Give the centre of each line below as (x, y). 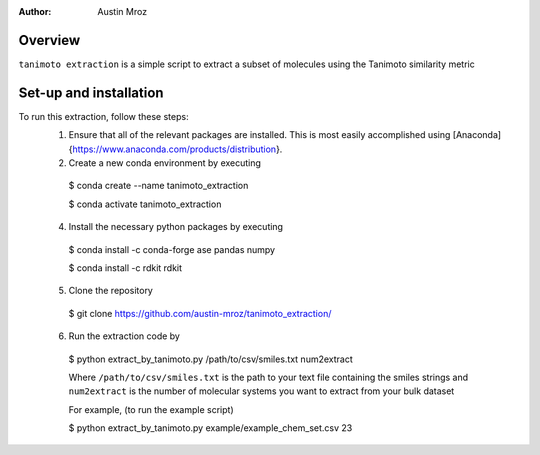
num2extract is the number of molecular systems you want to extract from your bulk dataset (261, 391)
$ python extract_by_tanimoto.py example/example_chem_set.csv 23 (210, 428)
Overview (49, 40)
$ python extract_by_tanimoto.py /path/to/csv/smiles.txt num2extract (211, 359)
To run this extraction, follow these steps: (103, 116)
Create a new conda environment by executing (165, 162)
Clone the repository (111, 291)
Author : (35, 11)
